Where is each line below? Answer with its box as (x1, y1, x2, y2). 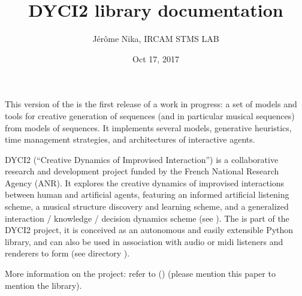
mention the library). (5, 279, 82, 291)
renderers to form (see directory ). (5, 247, 130, 259)
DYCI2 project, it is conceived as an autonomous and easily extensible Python (5, 223, 294, 236)
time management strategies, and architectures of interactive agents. (5, 133, 255, 146)
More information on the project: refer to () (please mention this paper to (5, 267, 276, 280)
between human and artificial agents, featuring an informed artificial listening (5, 188, 289, 201)
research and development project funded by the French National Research (5, 165, 279, 177)
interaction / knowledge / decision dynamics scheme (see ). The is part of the (5, 212, 289, 224)
